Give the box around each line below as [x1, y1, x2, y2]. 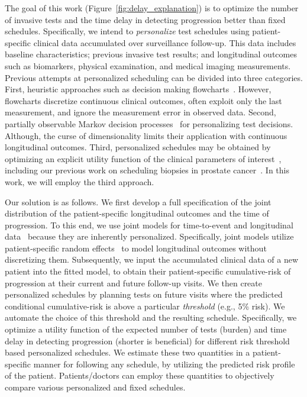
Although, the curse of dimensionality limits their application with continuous [5, 129, 287, 141]
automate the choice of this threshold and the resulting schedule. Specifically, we [5, 311, 297, 324]
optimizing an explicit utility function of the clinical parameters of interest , [5, 152, 282, 164]
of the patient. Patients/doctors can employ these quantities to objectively [5, 369, 274, 382]
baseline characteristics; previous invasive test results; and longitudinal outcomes [5, 48, 297, 60]
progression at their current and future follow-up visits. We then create [5, 276, 262, 289]
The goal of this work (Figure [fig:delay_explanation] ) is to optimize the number [5, 2, 299, 14]
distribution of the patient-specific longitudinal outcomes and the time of [5, 207, 269, 220]
